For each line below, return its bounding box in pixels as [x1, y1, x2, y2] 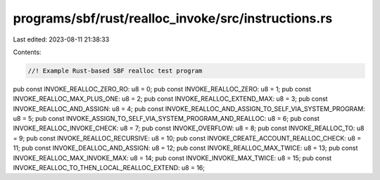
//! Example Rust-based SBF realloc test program [27, 67, 203, 75]
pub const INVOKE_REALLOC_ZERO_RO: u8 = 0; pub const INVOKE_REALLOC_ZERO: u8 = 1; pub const [13, 84, 312, 93]
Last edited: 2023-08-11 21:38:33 [13, 35, 110, 44]
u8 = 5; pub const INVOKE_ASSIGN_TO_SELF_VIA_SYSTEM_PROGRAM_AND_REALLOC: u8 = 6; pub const [13, 115, 319, 123]
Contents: [13, 48, 42, 56]
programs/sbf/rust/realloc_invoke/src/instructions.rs [13, 11, 333, 26]
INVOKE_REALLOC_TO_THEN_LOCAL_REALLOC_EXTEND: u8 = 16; [13, 164, 205, 172]
